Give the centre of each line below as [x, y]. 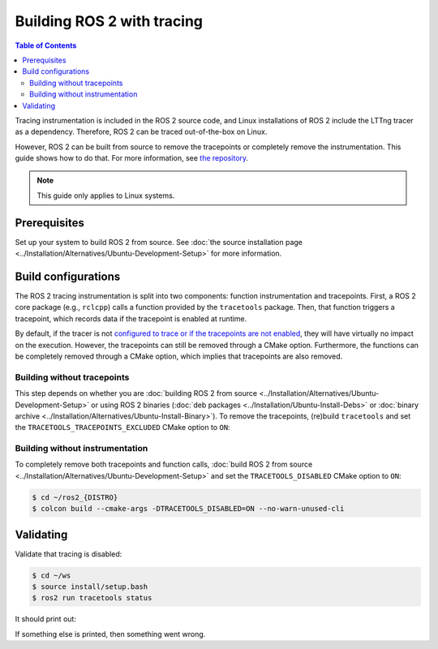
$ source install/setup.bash [90, 587]
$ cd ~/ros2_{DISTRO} [75, 497]
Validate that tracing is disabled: [69, 554]
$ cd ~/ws [52, 575]
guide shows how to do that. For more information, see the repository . [132, 158]
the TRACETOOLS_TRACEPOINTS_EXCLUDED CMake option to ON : [122, 428]
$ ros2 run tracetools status [92, 598]
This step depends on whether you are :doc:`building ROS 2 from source [136, 393]
